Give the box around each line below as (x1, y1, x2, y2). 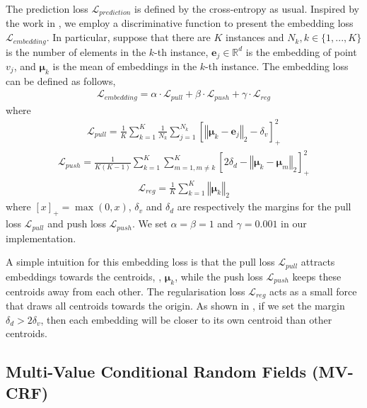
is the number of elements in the (6, 44, 146, 59)
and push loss (47, 216, 106, 231)
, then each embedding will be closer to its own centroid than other (40, 312, 332, 327)
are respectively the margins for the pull (177, 199, 351, 214)
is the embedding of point (245, 44, 357, 59)
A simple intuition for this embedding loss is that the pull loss (6, 254, 275, 269)
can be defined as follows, (6, 73, 116, 88)
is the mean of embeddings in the (52, 58, 197, 73)
